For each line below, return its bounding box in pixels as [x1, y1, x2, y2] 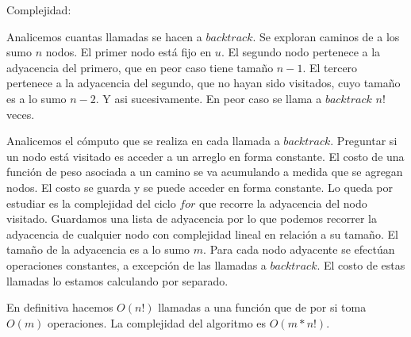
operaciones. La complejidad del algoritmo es [48, 314, 267, 331]
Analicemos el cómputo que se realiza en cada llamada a [6, 132, 280, 149]
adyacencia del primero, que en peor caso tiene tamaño [6, 59, 274, 75]
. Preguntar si [330, 132, 398, 149]
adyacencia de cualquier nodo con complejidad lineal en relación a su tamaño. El [6, 225, 398, 242]
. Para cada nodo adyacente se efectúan [203, 241, 395, 258]
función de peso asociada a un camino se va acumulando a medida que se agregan [6, 163, 403, 180]
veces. [6, 105, 35, 122]
